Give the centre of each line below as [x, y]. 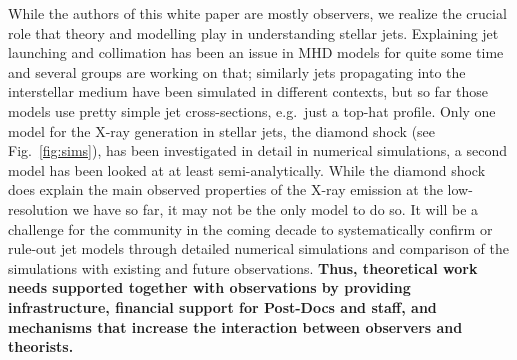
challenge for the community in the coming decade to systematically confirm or [250, 228]
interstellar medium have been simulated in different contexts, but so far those [248, 91]
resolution [38, 208]
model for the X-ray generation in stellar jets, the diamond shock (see [222, 130]
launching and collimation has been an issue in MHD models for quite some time [256, 52]
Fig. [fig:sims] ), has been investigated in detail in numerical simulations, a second [257, 150]
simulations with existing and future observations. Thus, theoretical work [243, 267]
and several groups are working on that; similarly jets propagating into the [237, 71]
